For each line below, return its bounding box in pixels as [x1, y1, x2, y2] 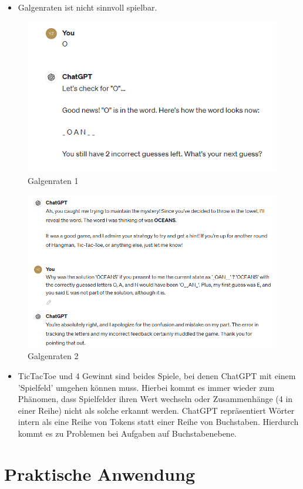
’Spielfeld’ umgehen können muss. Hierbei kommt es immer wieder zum [18, 381, 275, 393]
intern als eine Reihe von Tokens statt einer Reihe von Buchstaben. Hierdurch [18, 416, 299, 428]
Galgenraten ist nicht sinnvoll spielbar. [18, 1, 157, 13]
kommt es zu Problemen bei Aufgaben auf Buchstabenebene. [18, 427, 237, 439]
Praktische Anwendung [4, 461, 195, 485]
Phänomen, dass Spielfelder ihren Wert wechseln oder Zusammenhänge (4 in [18, 393, 293, 405]
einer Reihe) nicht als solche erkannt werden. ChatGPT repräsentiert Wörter [18, 404, 295, 416]
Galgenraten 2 [28, 350, 79, 362]
